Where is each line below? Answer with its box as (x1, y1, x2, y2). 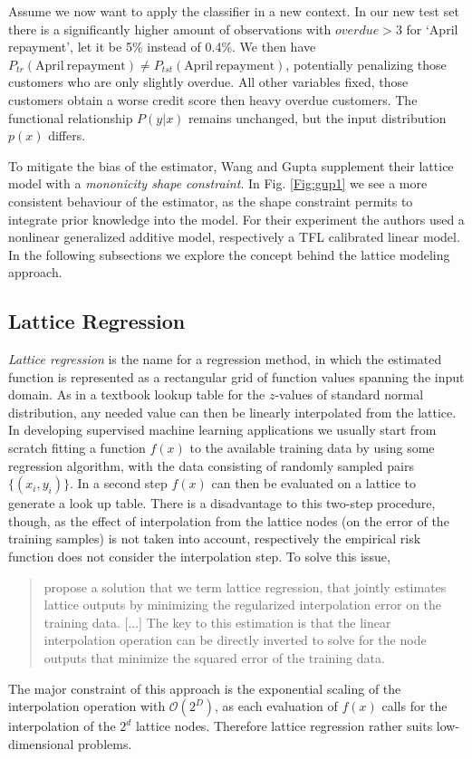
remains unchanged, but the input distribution (188, 108, 447, 127)
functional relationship (8, 108, 133, 127)
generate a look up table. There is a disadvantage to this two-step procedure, (8, 494, 436, 513)
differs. (48, 126, 86, 145)
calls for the (381, 697, 448, 716)
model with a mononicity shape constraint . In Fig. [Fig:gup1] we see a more (8, 174, 428, 193)
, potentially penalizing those (285, 54, 447, 73)
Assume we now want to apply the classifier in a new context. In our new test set (8, 2, 459, 20)
